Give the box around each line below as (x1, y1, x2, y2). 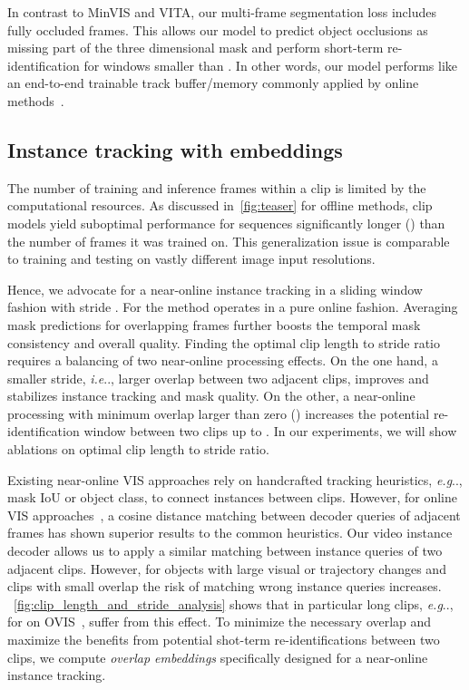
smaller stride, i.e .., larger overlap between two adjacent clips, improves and (7, 368, 429, 387)
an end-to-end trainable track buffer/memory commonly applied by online (7, 73, 419, 92)
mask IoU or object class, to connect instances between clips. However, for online (7, 488, 457, 507)
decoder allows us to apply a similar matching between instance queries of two (7, 541, 443, 560)
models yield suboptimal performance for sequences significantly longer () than (7, 213, 445, 232)
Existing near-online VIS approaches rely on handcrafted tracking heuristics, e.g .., (7, 470, 463, 489)
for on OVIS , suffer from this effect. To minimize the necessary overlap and (7, 612, 432, 631)
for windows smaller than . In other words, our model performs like (83, 55, 458, 74)
